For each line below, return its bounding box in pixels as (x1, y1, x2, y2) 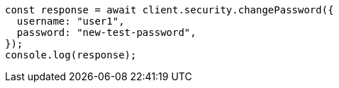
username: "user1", (16, 15, 125, 27)
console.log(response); (5, 49, 137, 61)
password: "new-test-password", (16, 27, 196, 38)
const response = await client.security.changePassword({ (5, 4, 334, 15)
